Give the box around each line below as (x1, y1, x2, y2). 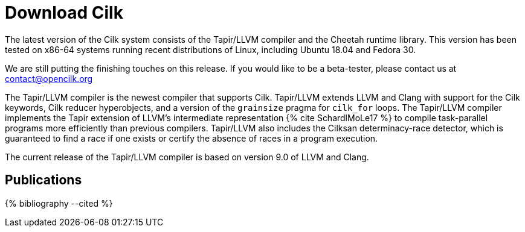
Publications (5, 172, 82, 188)
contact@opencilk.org (5, 73, 93, 84)
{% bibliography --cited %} (5, 198, 113, 208)
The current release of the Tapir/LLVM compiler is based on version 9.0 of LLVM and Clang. (5, 151, 369, 162)
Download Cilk (5, 2, 123, 23)
